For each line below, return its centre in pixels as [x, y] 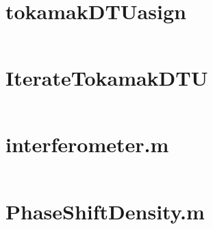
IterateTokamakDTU [107, 78]
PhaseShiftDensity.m [105, 211]
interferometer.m [87, 144]
